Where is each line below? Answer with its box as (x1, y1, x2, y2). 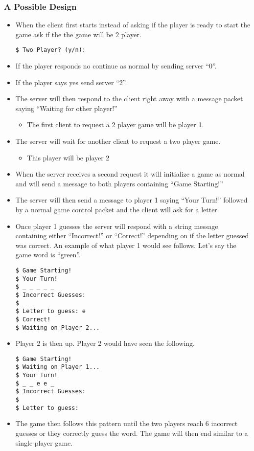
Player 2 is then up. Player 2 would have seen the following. (15, 338, 195, 348)
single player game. (15, 437, 73, 448)
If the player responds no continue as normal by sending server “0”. (15, 61, 217, 71)
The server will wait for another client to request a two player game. (15, 136, 221, 146)
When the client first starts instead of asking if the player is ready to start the (15, 20, 251, 30)
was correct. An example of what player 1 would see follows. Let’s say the (15, 240, 236, 250)
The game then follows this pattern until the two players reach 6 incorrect (15, 418, 238, 428)
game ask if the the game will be (15, 29, 114, 39)
